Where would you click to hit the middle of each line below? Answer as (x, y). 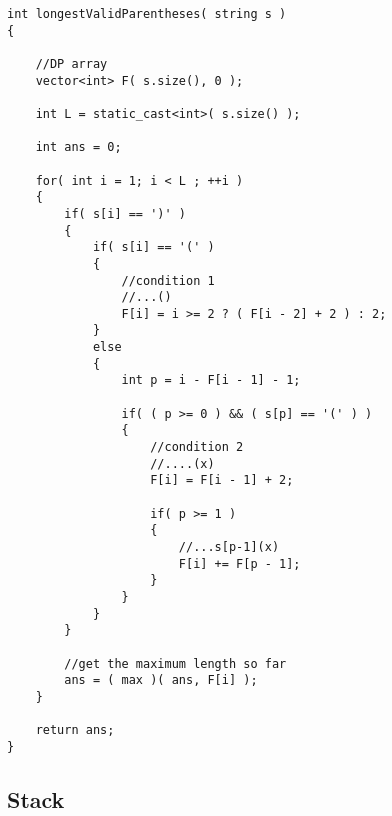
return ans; (75, 730)
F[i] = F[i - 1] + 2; (222, 480)
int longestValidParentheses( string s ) (147, 14)
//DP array (71, 63)
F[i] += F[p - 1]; (239, 563)
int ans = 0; (78, 147)
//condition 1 (168, 280)
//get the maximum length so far (175, 663)
